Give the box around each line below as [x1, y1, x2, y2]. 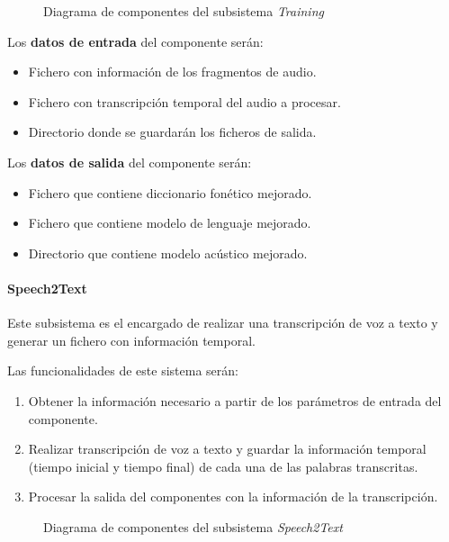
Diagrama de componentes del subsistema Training [43, 2, 324, 20]
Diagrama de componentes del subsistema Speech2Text [43, 517, 343, 536]
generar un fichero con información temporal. [7, 330, 256, 349]
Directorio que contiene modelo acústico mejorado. [28, 243, 308, 262]
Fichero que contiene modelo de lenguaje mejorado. [28, 213, 311, 232]
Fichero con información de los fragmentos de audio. [28, 62, 317, 81]
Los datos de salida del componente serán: [7, 152, 252, 171]
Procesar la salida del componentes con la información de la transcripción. [28, 487, 438, 506]
